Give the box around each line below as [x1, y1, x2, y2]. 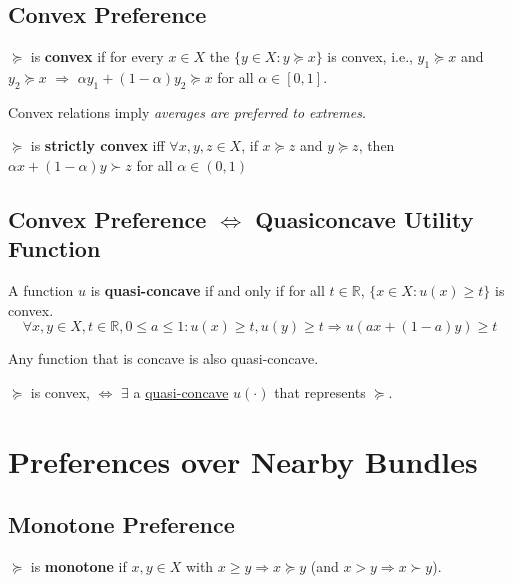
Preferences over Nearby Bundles [8, 440, 478, 481]
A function [8, 280, 74, 301]
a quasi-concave [133, 381, 229, 402]
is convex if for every [30, 46, 164, 67]
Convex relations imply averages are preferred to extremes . [8, 101, 366, 122]
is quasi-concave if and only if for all [90, 280, 325, 301]
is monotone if [30, 556, 127, 577]
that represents [274, 381, 366, 402]
